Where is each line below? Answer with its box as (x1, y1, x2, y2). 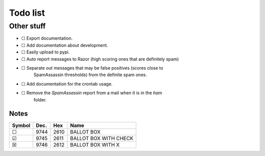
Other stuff (9, 22, 46, 30)
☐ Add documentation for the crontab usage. (21, 81, 113, 87)
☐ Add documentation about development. (21, 42, 108, 48)
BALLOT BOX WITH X (70, 141, 120, 148)
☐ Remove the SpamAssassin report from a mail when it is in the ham (21, 90, 162, 96)
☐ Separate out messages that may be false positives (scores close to (21, 65, 163, 71)
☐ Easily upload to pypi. (21, 49, 70, 55)
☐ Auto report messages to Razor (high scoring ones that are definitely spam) (21, 56, 179, 62)
